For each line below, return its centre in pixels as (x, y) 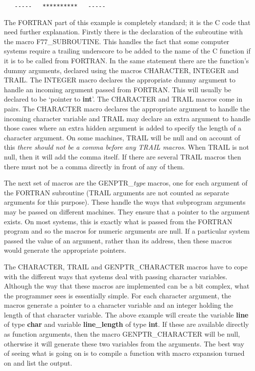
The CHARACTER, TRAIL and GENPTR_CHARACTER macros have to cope (126, 266)
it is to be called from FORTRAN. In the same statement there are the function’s (127, 61)
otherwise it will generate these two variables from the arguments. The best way (124, 343)
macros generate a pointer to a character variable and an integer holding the (119, 305)
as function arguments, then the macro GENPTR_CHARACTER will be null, (122, 334)
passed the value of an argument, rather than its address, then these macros (118, 240)
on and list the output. (38, 362)
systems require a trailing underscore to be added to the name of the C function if (127, 51)
